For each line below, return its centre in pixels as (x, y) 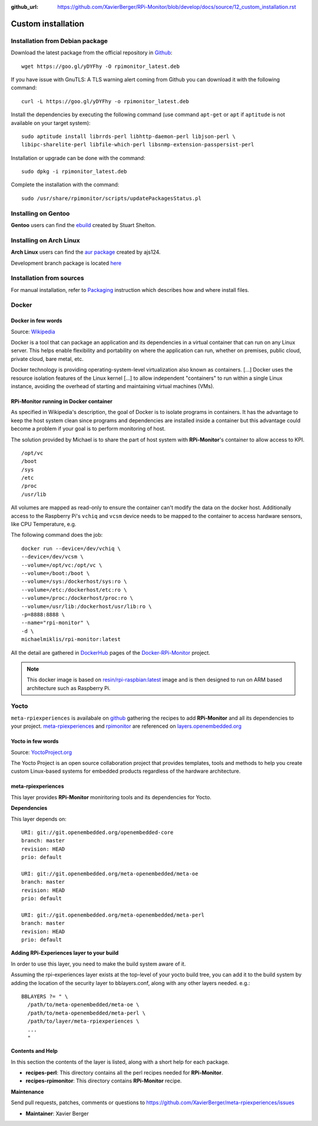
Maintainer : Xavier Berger (57, 1113)
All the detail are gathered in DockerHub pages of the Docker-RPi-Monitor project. (110, 652)
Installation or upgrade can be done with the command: (78, 158)
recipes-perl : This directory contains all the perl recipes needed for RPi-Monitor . (124, 1073)
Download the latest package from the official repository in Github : (92, 52)
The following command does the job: (57, 535)
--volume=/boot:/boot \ (56, 573)
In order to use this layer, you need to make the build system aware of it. (98, 964)
